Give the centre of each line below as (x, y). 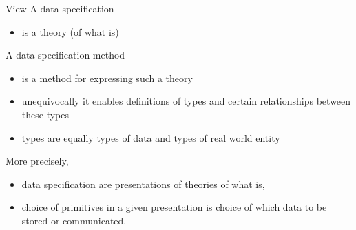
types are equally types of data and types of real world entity (151, 137)
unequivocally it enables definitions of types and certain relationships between (186, 101)
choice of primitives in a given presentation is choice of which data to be (174, 207)
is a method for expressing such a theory (107, 77)
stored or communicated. (74, 220)
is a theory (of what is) (70, 31)
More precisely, (37, 161)
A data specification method (65, 55)
